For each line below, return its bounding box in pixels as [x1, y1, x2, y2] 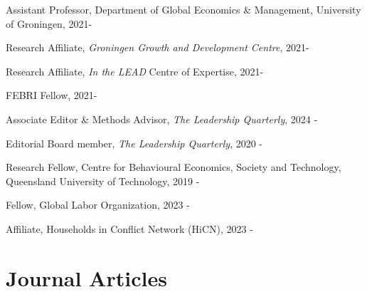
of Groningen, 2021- [6, 16, 92, 31]
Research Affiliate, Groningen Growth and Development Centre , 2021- [6, 40, 309, 55]
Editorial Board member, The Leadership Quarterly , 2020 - [6, 135, 263, 150]
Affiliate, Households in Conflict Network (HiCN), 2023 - [6, 221, 253, 236]
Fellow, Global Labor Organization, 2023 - [6, 197, 190, 212]
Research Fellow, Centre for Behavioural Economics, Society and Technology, [6, 160, 341, 174]
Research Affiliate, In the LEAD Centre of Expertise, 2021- [6, 63, 264, 78]
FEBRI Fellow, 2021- [6, 88, 97, 103]
